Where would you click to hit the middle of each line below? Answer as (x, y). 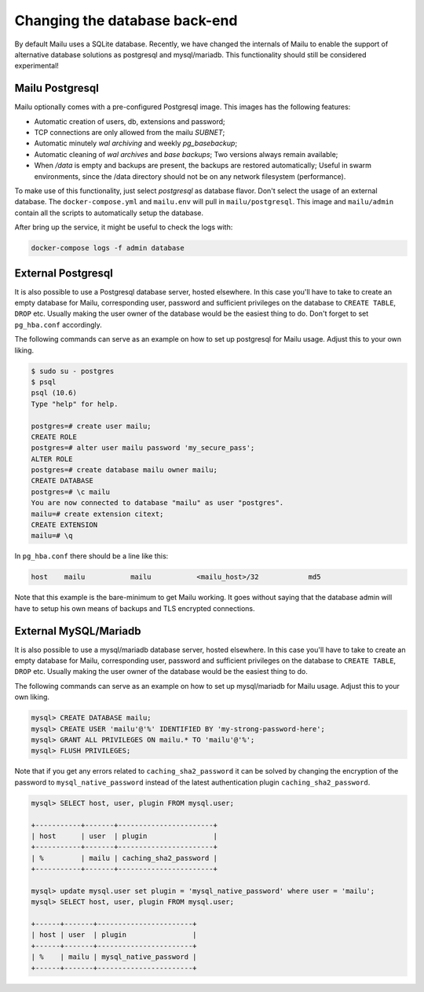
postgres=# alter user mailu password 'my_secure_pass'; (143, 448)
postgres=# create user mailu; (91, 426)
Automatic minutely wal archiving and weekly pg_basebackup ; (136, 143)
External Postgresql (64, 273)
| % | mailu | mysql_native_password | (114, 957)
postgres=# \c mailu (70, 492)
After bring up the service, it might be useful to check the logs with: (124, 227)
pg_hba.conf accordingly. (58, 324)
